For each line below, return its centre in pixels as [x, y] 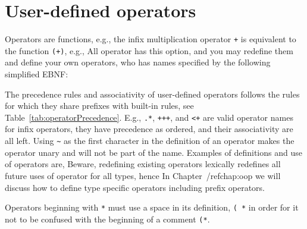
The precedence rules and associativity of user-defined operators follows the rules [152, 94]
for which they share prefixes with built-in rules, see [99, 106]
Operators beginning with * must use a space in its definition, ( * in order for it [152, 207]
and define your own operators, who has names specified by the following [138, 62]
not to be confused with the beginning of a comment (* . [107, 219]
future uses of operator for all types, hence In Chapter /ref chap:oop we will [143, 175]
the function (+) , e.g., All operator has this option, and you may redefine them [149, 50]
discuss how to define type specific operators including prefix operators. [135, 187]
